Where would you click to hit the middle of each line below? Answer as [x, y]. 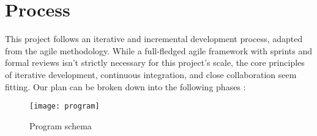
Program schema [61, 125]
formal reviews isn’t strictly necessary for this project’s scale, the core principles [155, 63]
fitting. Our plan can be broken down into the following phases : [125, 86]
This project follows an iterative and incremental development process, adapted [154, 39]
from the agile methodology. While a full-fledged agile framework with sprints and [159, 50]
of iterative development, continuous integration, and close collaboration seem [151, 74]
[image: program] [65, 106]
